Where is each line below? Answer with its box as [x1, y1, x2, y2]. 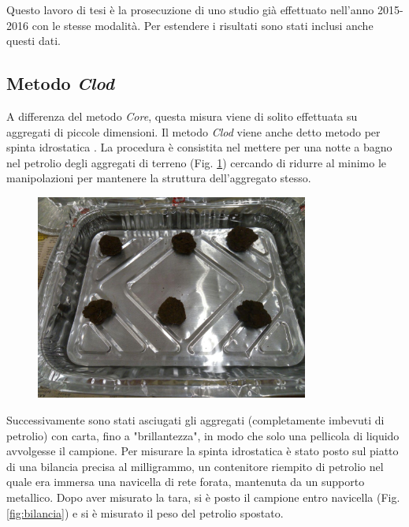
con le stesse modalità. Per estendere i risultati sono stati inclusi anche [32, 17, 374, 33]
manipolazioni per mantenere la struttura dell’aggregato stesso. [6, 170, 311, 186]
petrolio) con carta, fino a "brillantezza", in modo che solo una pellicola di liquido [6, 427, 400, 443]
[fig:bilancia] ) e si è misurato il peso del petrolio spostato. [6, 504, 284, 521]
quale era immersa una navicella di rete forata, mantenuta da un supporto [6, 473, 365, 490]
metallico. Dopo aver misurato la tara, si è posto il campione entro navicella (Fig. [6, 488, 400, 505]
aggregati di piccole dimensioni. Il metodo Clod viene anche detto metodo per [6, 123, 381, 140]
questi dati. [6, 32, 61, 49]
